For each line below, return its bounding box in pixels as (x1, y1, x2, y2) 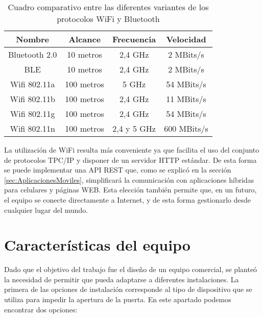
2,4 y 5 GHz (112, 123, 156, 134)
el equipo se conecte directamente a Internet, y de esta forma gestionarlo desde (4, 194, 251, 205)
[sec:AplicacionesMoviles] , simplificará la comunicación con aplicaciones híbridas (4, 174, 254, 185)
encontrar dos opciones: (4, 304, 78, 314)
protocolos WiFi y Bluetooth (57, 13, 160, 25)
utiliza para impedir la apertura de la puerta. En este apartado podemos (4, 294, 231, 305)
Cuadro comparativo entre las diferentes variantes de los (8, 1, 209, 13)
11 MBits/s (166, 93, 206, 105)
